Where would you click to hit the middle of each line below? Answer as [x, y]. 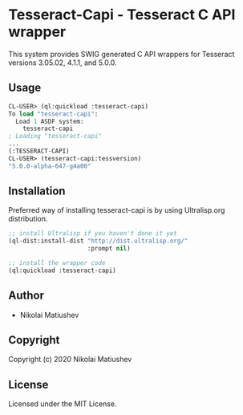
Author [26, 296]
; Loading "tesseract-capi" [55, 136]
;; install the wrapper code [57, 263]
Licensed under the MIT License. [63, 404]
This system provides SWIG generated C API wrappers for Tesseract [121, 54]
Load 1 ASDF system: [50, 121]
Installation [37, 191]
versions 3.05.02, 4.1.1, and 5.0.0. [63, 63]
